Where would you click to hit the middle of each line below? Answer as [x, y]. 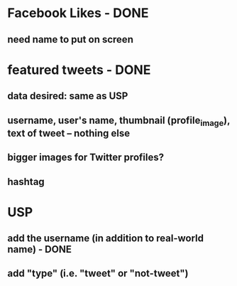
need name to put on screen [70, 39]
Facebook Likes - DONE [78, 13]
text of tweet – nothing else [69, 133]
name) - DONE [40, 249]
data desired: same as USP [68, 96]
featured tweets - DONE [79, 70]
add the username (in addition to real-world [106, 239]
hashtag [26, 182]
